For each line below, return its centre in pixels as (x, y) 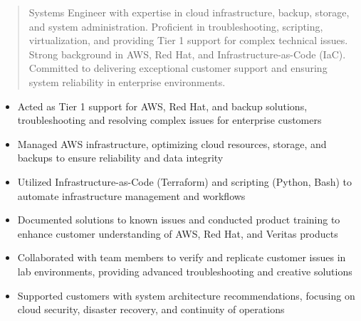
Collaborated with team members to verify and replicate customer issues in (182, 257)
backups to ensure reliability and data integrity (120, 158)
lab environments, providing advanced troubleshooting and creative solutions (185, 271)
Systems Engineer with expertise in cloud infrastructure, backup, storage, (189, 12)
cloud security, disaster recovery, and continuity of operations (151, 309)
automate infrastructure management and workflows (131, 195)
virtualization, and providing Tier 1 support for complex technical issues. (188, 40)
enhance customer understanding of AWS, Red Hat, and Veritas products (178, 233)
